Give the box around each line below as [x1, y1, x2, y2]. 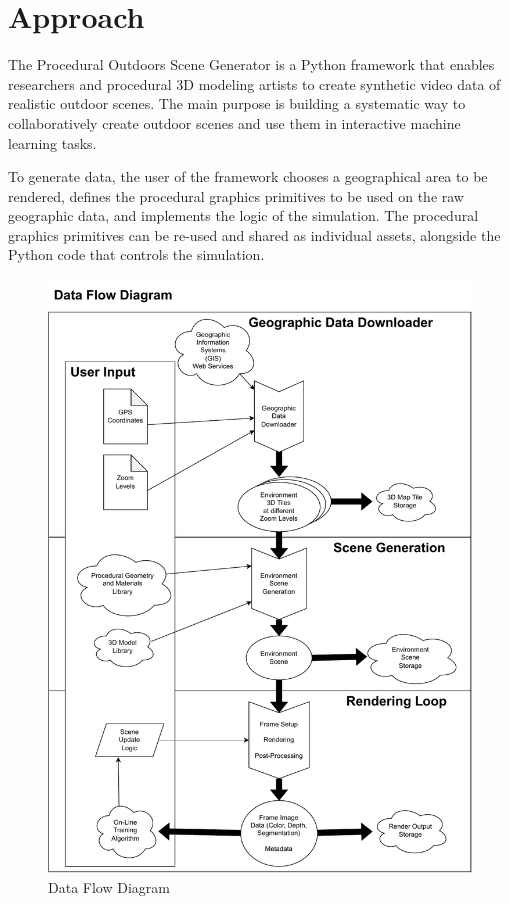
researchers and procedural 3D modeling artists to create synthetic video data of [8, 73, 501, 94]
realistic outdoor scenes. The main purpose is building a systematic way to [8, 93, 466, 114]
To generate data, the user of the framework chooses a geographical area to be [8, 166, 488, 187]
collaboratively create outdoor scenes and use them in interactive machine [8, 112, 461, 133]
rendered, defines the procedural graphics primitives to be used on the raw [8, 185, 464, 206]
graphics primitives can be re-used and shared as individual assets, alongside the [8, 224, 501, 245]
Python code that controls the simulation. [8, 244, 265, 265]
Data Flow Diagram [48, 877, 170, 898]
